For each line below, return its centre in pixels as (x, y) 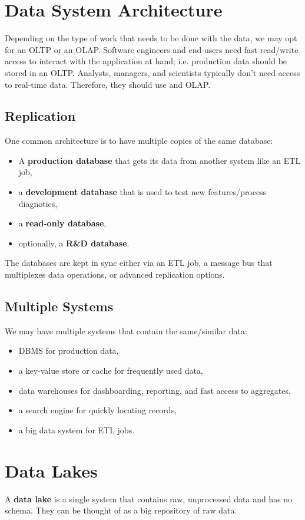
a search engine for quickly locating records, (98, 410)
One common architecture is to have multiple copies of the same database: (139, 141)
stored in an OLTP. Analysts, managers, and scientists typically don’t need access (152, 72)
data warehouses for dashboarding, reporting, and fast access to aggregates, (155, 390)
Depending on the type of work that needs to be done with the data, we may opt (151, 38)
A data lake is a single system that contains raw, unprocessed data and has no (149, 498)
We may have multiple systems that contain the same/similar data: (126, 330)
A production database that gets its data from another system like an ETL (160, 160)
